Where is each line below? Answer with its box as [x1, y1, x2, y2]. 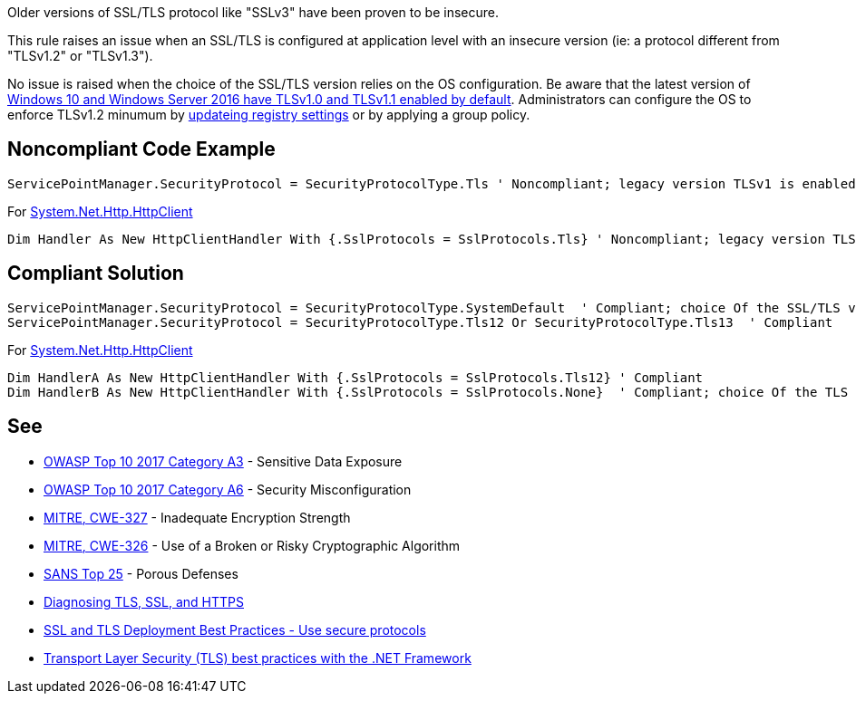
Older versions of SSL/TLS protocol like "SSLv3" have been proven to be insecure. [7, 5, 499, 20]
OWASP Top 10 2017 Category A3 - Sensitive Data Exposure [44, 453, 403, 469]
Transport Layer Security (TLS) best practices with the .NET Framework [44, 649, 472, 666]
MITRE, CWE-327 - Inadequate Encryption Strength [44, 509, 351, 525]
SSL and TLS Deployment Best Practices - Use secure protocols [44, 621, 426, 638]
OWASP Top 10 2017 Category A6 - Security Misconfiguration [44, 481, 412, 497]
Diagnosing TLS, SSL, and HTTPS [44, 593, 244, 610]
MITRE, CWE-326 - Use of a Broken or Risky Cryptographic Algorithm [44, 537, 461, 553]
